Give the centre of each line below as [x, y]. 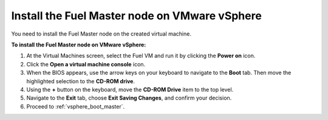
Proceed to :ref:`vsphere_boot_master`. [76, 106]
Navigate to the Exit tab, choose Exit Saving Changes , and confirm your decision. [129, 98]
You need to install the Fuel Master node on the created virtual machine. [101, 34]
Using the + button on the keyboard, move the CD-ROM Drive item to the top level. [130, 89]
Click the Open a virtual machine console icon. [86, 64]
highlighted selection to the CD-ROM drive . [80, 81]
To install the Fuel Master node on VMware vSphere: [79, 45]
